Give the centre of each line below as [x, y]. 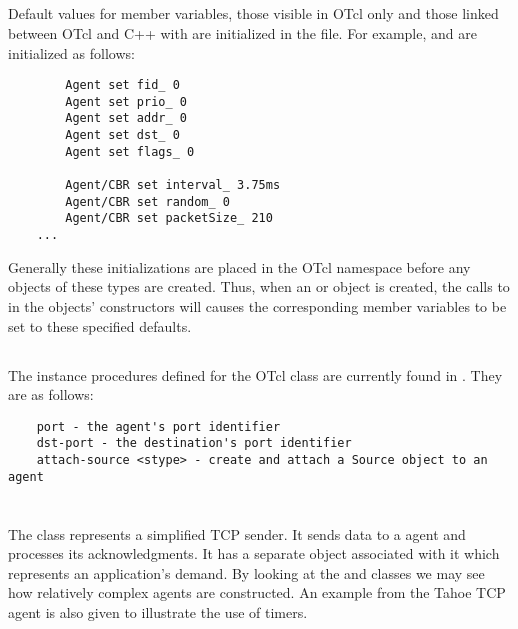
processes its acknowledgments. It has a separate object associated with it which [254, 553]
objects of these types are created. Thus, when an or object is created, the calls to [259, 286]
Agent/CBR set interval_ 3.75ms [173, 185]
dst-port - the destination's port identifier [194, 443]
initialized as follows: [71, 52]
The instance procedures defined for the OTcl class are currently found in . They [255, 374]
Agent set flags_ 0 [130, 151]
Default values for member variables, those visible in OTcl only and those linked [253, 13]
